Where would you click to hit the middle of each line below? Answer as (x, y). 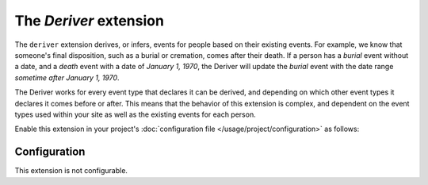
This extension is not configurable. (71, 171)
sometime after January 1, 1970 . (67, 77)
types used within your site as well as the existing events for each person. (136, 114)
